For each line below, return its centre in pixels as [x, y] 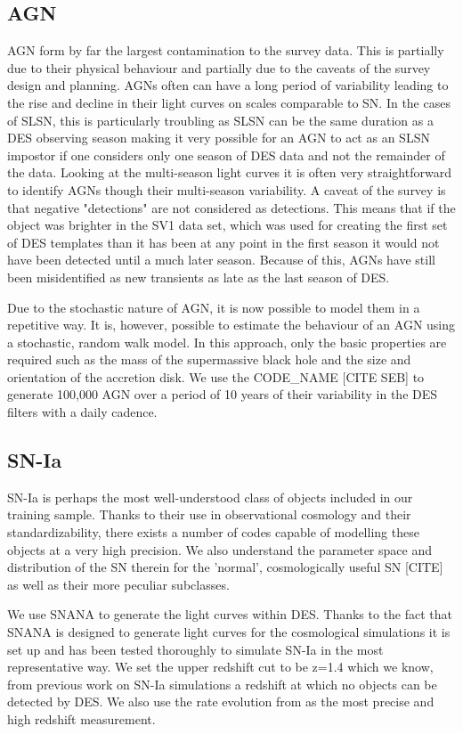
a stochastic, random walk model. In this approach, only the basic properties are [227, 342]
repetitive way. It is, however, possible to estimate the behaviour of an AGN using [231, 325]
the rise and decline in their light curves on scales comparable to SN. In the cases [229, 102]
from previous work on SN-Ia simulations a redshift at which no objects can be [222, 684]
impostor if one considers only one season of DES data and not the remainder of [226, 155]
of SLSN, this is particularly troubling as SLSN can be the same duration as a [220, 120]
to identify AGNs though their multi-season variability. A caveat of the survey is [227, 189]
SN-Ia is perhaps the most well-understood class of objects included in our [210, 497]
